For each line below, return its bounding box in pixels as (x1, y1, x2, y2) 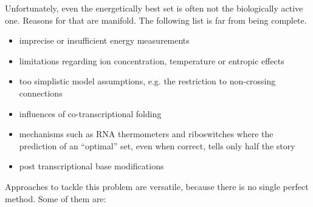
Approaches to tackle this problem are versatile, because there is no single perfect (5, 180, 309, 192)
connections (19, 86, 63, 99)
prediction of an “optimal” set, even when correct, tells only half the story (19, 139, 295, 152)
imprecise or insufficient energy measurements (19, 34, 190, 47)
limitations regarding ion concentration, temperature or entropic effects (19, 54, 284, 67)
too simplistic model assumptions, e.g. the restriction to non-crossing (19, 75, 276, 87)
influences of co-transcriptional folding (19, 107, 162, 120)
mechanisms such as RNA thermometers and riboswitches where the (19, 127, 273, 140)
